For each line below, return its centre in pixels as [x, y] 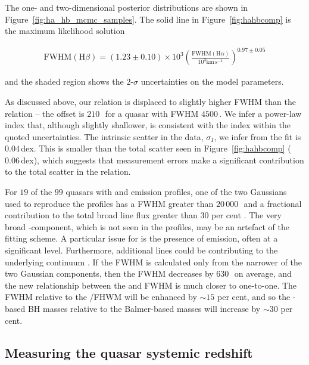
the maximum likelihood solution [65, 31]
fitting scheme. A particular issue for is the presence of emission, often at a [141, 238]
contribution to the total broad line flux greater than [101, 215]
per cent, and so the [254, 297]
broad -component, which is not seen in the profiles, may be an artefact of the [147, 226]
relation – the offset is [45, 113]
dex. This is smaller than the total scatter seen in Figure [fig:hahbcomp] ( [156, 148]
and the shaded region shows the [64, 81]
